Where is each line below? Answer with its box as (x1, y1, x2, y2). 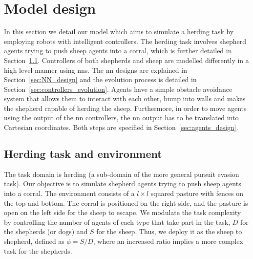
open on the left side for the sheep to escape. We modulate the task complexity (4, 207, 241, 217)
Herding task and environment (4, 146, 162, 161)
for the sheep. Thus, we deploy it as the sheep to (96, 226, 242, 237)
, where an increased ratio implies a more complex (93, 236, 243, 246)
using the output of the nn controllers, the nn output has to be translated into (4, 112, 239, 123)
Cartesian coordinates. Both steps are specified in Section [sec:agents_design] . (4, 122, 238, 132)
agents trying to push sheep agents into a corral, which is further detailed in (4, 45, 232, 56)
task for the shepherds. (4, 245, 72, 256)
